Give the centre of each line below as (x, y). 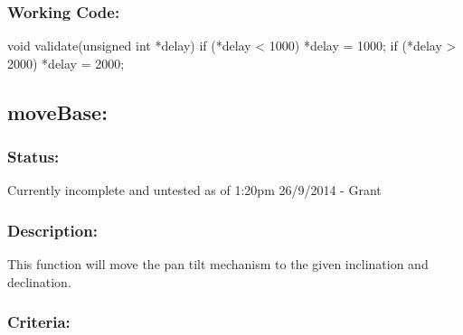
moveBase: (57, 112)
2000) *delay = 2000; (66, 63)
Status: (33, 157)
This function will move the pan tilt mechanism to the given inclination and (218, 264)
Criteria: (39, 322)
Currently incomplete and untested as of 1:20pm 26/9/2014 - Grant (194, 190)
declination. (39, 281)
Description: (52, 230)
